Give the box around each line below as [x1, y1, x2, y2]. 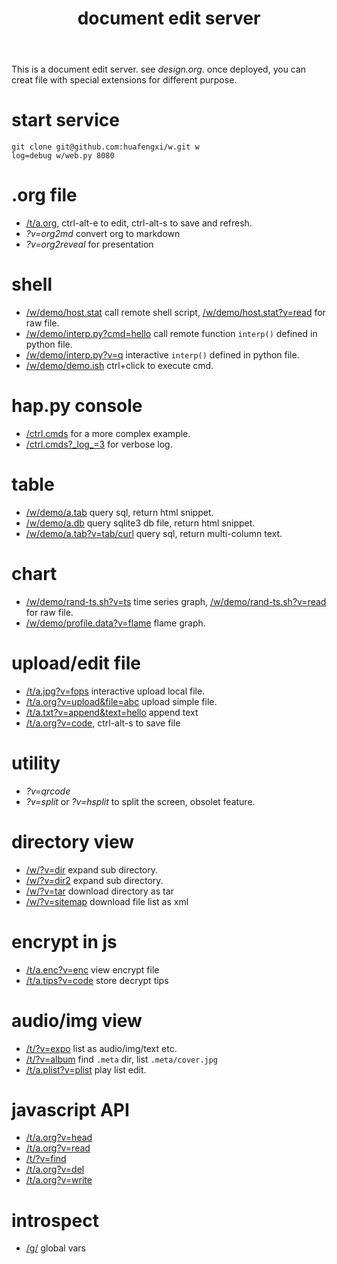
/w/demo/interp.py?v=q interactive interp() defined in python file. [25, 349, 300, 361]
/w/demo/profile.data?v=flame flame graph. [25, 617, 206, 629]
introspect [11, 1209, 99, 1232]
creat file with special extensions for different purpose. [11, 74, 238, 86]
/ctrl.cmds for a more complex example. [25, 427, 191, 439]
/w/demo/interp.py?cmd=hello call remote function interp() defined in [25, 328, 318, 339]
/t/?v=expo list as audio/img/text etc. [25, 1042, 178, 1054]
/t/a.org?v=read [25, 1142, 91, 1154]
